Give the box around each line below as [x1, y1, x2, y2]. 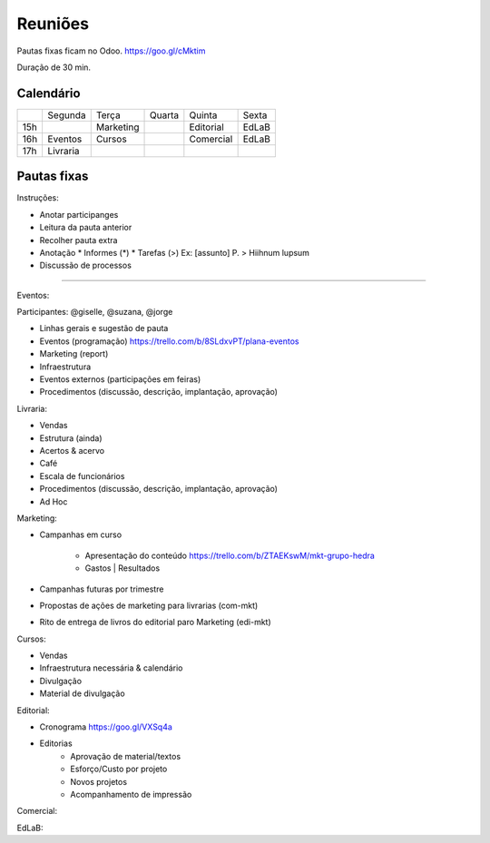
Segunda [47, 109, 86, 122]
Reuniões [16, 14, 90, 34]
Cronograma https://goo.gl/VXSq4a [39, 721, 172, 732]
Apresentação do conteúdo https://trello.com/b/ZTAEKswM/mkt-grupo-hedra [84, 550, 376, 561]
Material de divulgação [39, 688, 126, 699]
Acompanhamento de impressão [70, 789, 192, 799]
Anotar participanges [39, 209, 119, 220]
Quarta [149, 109, 180, 122]
